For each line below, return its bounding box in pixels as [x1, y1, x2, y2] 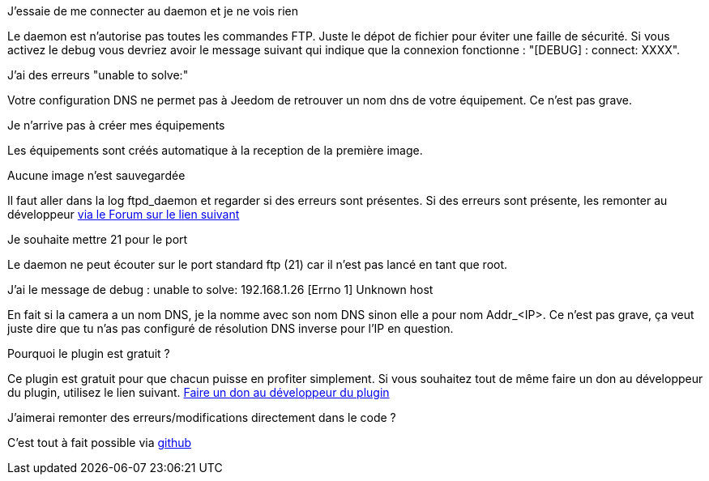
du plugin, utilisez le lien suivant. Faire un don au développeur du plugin [7, 385, 390, 399]
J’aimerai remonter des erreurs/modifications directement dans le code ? [7, 411, 396, 424]
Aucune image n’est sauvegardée [7, 168, 186, 182]
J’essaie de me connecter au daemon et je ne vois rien [7, 4, 299, 18]
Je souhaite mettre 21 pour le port [7, 232, 188, 246]
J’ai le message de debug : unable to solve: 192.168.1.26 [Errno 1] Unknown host [7, 283, 434, 296]
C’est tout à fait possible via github [7, 436, 192, 449]
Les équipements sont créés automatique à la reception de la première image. [7, 143, 423, 157]
